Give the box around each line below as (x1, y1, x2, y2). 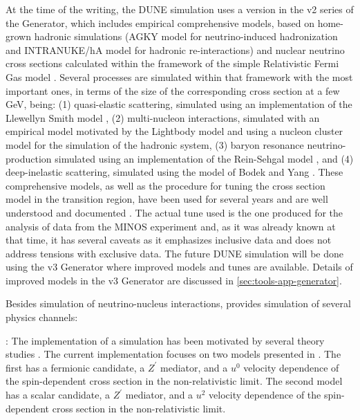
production (6, 151, 52, 165)
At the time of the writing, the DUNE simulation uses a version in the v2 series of (6, 2, 354, 16)
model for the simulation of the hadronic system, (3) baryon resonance (6, 137, 304, 152)
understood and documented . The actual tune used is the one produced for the (6, 205, 343, 219)
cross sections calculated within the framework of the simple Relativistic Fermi (6, 56, 339, 71)
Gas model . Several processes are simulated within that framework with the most (6, 69, 353, 84)
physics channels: (6, 310, 78, 325)
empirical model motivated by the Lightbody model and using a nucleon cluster (6, 124, 343, 138)
